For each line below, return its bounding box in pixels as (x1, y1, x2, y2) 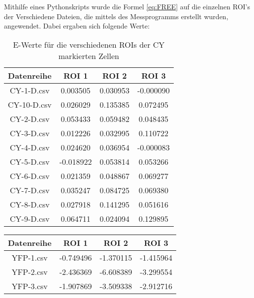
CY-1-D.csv (10, 84, 50, 96)
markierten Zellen (58, 50, 119, 61)
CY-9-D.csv (10, 212, 50, 224)
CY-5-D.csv (10, 155, 50, 167)
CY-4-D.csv (10, 141, 50, 153)
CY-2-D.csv (10, 113, 50, 124)
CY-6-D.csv (10, 170, 50, 181)
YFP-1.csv (11, 251, 48, 263)
